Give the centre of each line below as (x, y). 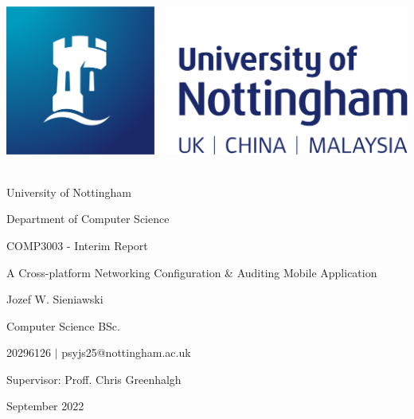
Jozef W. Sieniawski (55, 299)
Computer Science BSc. (63, 325)
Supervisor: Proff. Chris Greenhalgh (94, 379)
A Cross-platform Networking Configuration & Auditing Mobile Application (192, 272)
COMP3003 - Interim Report (77, 245)
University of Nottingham (69, 192)
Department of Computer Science (88, 219)
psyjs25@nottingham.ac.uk (126, 352)
